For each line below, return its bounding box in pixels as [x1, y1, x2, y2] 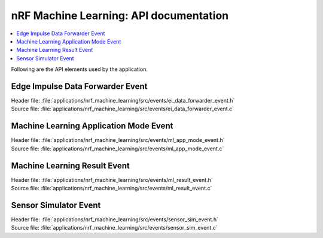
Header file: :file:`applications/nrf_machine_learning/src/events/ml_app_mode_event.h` [11, 137, 225, 144]
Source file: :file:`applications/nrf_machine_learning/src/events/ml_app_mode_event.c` [11, 145, 224, 152]
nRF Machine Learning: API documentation [11, 9, 229, 22]
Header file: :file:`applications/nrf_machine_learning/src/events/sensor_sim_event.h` [11, 215, 218, 223]
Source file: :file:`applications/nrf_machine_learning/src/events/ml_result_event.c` [11, 185, 212, 191]
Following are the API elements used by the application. [11, 66, 148, 73]
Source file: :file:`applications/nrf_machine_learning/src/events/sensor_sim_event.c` [11, 224, 218, 231]
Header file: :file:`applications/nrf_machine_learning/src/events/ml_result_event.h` [11, 176, 213, 183]
